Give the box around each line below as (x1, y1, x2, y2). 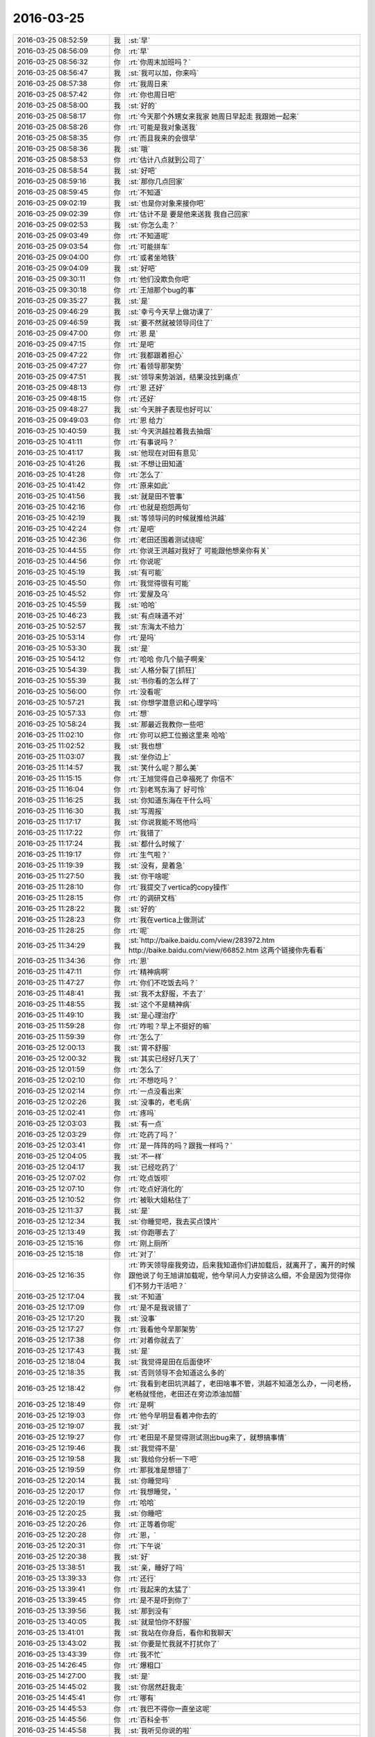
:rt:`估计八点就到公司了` (128, 155, 205, 165)
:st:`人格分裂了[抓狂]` (128, 665, 197, 675)
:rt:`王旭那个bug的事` (128, 285, 197, 295)
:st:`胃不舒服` (128, 1043, 172, 1053)
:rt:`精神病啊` (128, 966, 170, 976)
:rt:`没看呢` (128, 686, 163, 696)
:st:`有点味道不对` (128, 611, 185, 620)
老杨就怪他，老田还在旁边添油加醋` (128, 1389, 242, 1399)
